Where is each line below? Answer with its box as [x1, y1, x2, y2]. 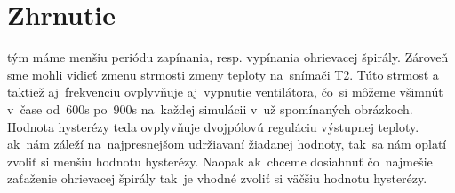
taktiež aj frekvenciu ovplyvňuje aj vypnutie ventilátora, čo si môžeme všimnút [7, 82, 443, 101]
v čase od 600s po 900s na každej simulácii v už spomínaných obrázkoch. [7, 99, 413, 118]
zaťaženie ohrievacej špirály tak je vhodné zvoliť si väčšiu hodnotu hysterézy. [7, 169, 427, 188]
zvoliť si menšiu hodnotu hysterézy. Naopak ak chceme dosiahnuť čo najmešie [7, 151, 433, 170]
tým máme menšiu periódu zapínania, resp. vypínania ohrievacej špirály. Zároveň [7, 48, 449, 66]
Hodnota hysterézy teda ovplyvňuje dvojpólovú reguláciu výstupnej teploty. [7, 117, 419, 135]
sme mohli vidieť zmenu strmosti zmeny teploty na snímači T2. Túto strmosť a [7, 65, 439, 83]
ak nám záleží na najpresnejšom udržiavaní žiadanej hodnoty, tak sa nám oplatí [7, 135, 447, 153]
